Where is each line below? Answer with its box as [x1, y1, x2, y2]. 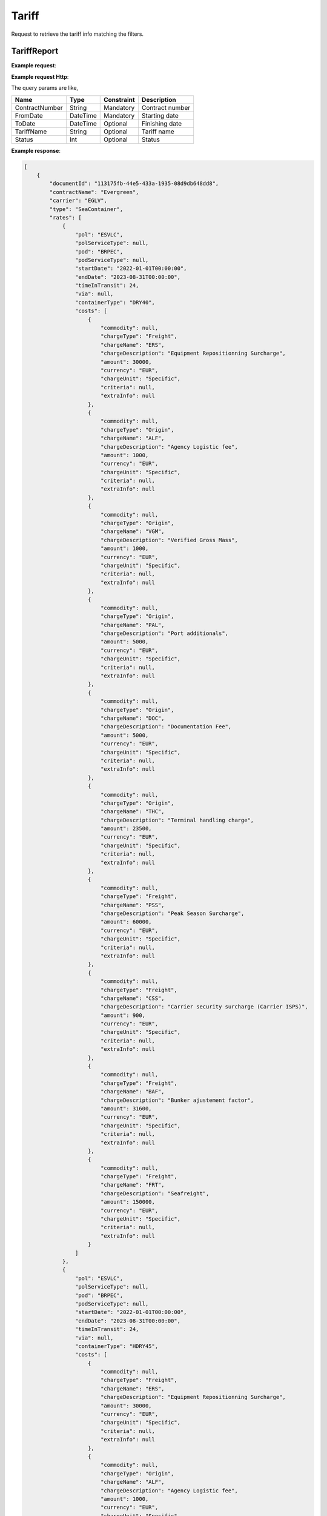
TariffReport [11, 46, 59, 56]
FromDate [15, 111, 44, 119]
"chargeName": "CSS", [100, 994, 165, 1002]
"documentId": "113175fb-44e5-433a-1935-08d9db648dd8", [49, 180, 219, 187]
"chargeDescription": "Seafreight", [100, 1190, 210, 1197]
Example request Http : [11, 73, 69, 80]
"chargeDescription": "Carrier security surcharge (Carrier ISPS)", [100, 1004, 308, 1010]
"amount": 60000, [100, 919, 152, 925]
